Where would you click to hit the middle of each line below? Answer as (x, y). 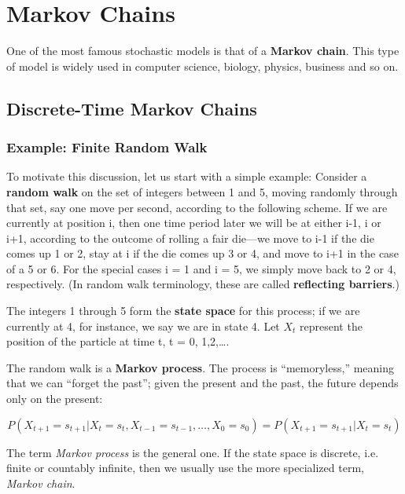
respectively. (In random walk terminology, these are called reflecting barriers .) (203, 284)
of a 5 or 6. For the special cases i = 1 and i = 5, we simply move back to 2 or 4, (201, 268)
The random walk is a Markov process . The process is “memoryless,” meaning (200, 367)
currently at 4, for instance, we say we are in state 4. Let (143, 326)
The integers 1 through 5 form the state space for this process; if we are (183, 311)
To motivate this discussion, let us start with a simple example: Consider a (187, 176)
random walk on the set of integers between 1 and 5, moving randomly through (202, 191)
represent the (331, 326)
